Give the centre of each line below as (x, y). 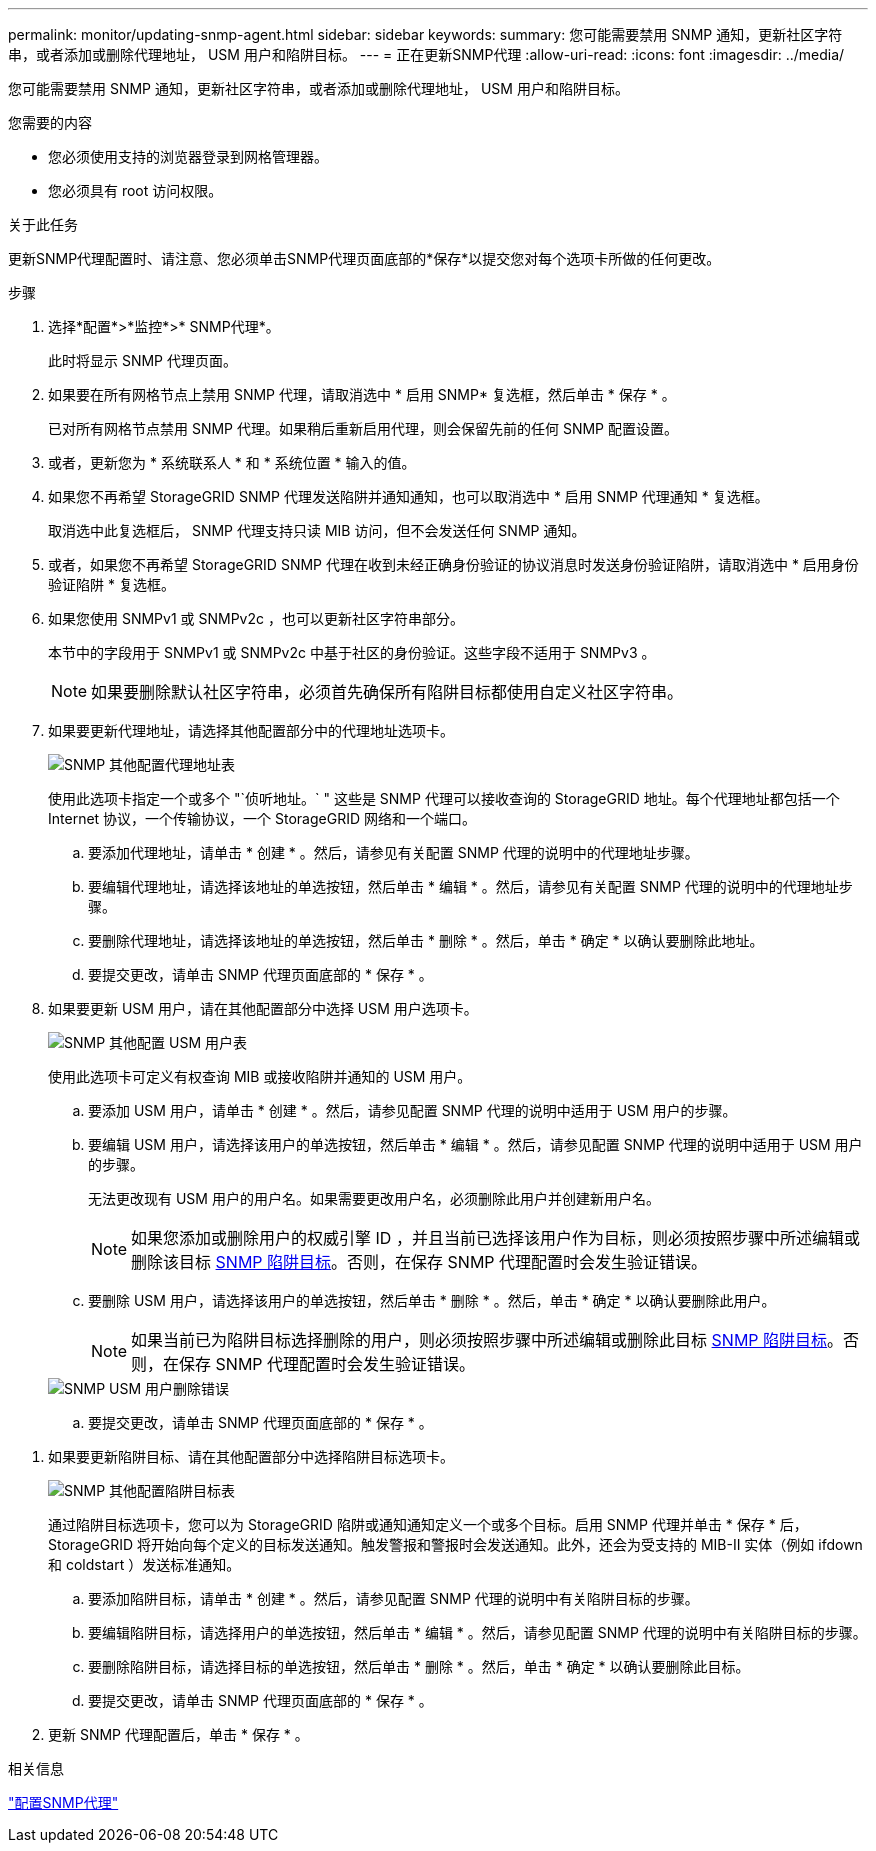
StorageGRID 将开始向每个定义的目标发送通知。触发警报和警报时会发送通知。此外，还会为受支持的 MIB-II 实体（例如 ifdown (455, 1544)
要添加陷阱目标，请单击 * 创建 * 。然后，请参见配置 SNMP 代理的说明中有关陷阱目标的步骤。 (393, 1598)
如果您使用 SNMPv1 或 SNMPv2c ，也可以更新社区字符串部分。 (256, 618)
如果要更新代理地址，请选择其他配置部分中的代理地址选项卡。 (251, 730)
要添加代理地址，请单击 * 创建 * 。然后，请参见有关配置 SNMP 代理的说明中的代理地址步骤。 (393, 852)
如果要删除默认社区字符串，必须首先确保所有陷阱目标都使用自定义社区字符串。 (387, 692)
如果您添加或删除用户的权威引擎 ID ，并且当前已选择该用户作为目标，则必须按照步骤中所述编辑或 (495, 1238)
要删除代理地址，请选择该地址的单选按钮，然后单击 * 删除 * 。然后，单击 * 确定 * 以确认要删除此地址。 (426, 940)
